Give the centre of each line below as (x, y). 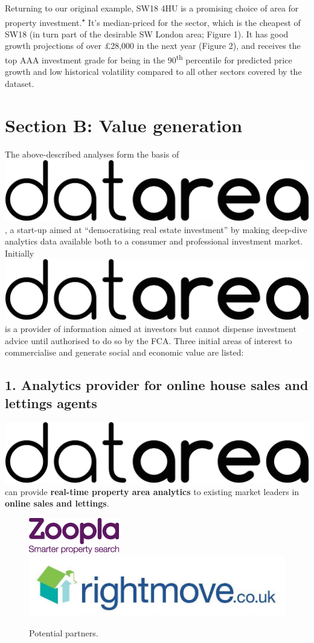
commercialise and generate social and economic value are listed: (124, 352)
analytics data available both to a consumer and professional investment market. (154, 241)
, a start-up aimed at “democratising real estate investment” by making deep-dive (156, 229)
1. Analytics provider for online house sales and (157, 385)
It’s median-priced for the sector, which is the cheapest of (194, 22)
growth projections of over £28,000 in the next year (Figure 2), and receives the (153, 46)
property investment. (43, 22)
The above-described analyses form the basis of (92, 154)
